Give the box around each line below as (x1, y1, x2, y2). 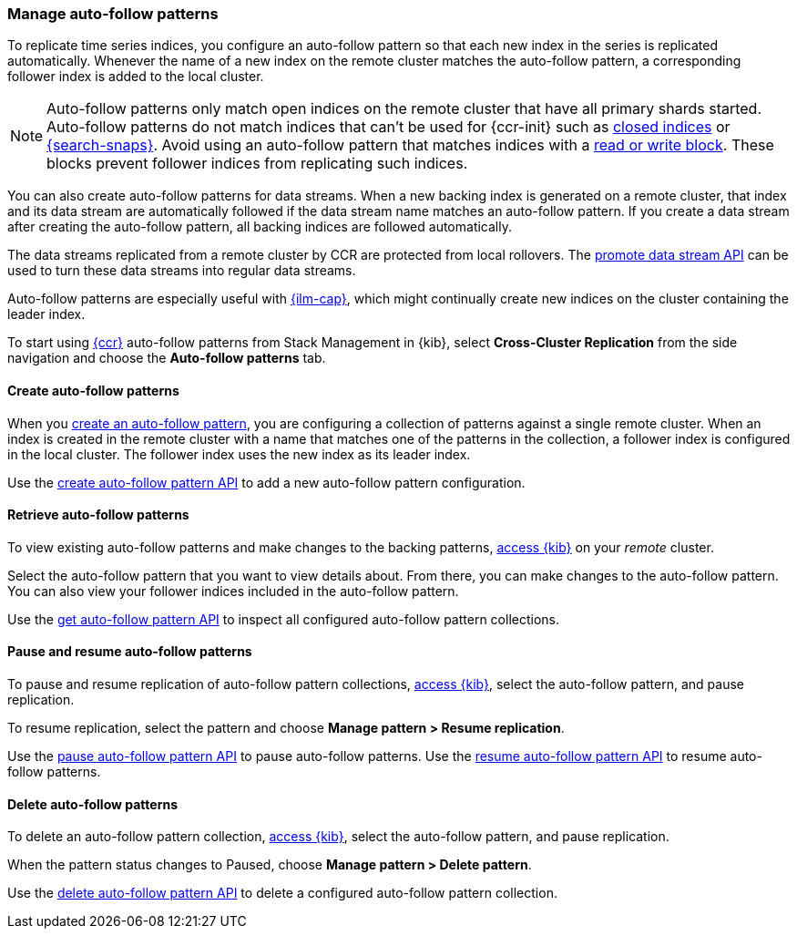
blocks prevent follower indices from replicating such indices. (46, 154, 468, 173)
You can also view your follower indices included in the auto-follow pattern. (7, 582, 459, 599)
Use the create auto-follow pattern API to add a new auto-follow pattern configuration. (7, 474, 526, 490)
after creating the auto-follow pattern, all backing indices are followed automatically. (7, 219, 512, 235)
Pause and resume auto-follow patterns (7, 643, 252, 660)
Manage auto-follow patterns (7, 5, 219, 23)
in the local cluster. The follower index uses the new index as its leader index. (7, 446, 471, 462)
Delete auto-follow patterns (7, 796, 179, 812)
